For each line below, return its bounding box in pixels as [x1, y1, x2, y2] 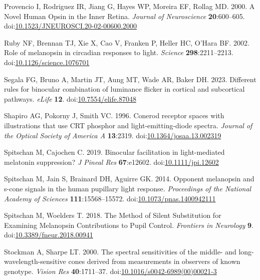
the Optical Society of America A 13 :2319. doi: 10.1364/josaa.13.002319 [4, 130, 221, 140]
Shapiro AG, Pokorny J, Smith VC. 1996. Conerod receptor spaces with [4, 110, 224, 121]
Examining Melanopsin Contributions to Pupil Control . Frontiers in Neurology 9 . [4, 219, 253, 230]
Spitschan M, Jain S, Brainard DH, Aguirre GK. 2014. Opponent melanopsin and [4, 173, 254, 184]
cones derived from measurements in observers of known [68, 256, 240, 266]
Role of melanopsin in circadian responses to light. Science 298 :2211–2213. [4, 47, 233, 58]
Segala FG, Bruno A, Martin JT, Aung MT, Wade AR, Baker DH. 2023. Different [4, 74, 256, 84]
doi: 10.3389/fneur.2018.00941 [4, 229, 93, 240]
